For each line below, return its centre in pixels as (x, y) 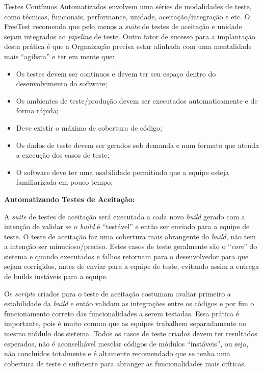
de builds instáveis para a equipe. (56, 276)
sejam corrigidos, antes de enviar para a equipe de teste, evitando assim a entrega (131, 266)
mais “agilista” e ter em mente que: (59, 56)
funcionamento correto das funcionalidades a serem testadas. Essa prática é (122, 313)
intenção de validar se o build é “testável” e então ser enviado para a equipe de (127, 226)
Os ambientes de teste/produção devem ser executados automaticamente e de (137, 100)
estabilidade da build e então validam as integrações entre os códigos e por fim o (129, 303)
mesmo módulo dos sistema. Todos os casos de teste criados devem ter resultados (131, 333)
